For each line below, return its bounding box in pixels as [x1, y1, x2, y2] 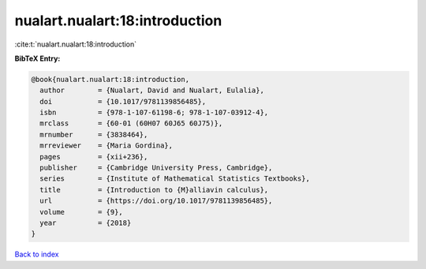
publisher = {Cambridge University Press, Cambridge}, [39, 163, 273, 173]
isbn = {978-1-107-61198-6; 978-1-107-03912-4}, [39, 108, 269, 118]
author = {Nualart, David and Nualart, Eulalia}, [39, 86, 264, 95]
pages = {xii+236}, [39, 152, 148, 161]
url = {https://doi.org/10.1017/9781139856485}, [39, 196, 273, 205]
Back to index [14, 249, 59, 260]
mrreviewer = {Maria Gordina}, [39, 141, 174, 150]
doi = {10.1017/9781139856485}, [39, 97, 207, 106]
